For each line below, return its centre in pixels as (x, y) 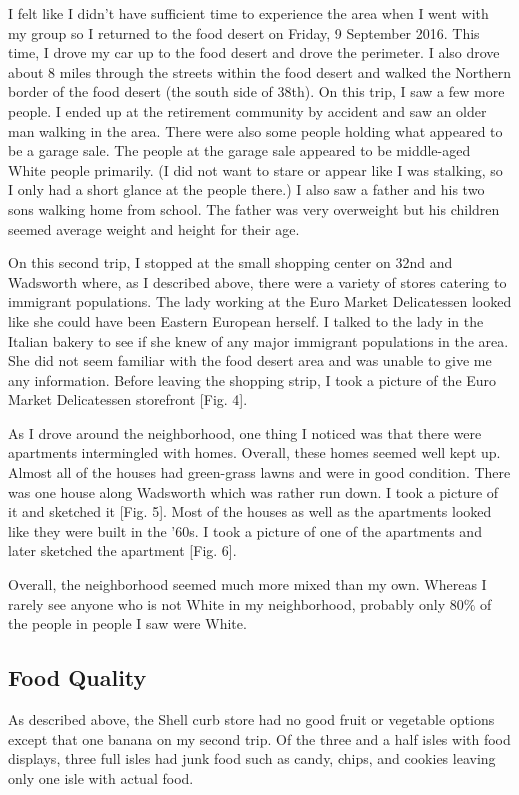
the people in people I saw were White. (127, 623)
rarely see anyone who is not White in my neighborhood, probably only (227, 603)
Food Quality (77, 677)
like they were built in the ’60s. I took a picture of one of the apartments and (245, 530)
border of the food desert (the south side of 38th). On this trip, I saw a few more (256, 91)
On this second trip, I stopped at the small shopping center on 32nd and (230, 262)
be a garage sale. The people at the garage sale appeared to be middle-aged (239, 150)
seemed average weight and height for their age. (154, 228)
